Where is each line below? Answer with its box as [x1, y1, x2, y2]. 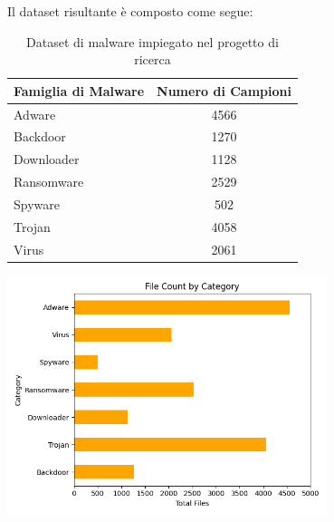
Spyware [14, 195, 60, 213]
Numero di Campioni [157, 81, 291, 100]
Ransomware [14, 172, 84, 191]
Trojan [14, 217, 51, 236]
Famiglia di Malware [14, 81, 145, 100]
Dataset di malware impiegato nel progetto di [26, 32, 279, 51]
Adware [14, 104, 56, 123]
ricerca [134, 50, 171, 69]
